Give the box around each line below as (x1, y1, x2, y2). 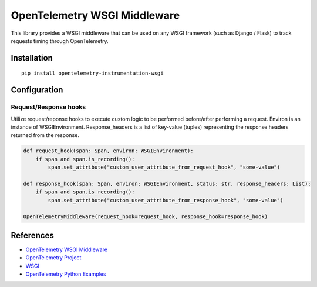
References (11, 230, 54, 241)
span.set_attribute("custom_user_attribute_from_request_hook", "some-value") (48, 164, 281, 171)
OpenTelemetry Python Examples (25, 271, 106, 278)
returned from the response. (11, 132, 79, 139)
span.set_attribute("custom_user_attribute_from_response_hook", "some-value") (48, 197, 284, 203)
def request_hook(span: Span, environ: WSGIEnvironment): (23, 148, 194, 154)
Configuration (11, 85, 63, 95)
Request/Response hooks (11, 103, 86, 111)
